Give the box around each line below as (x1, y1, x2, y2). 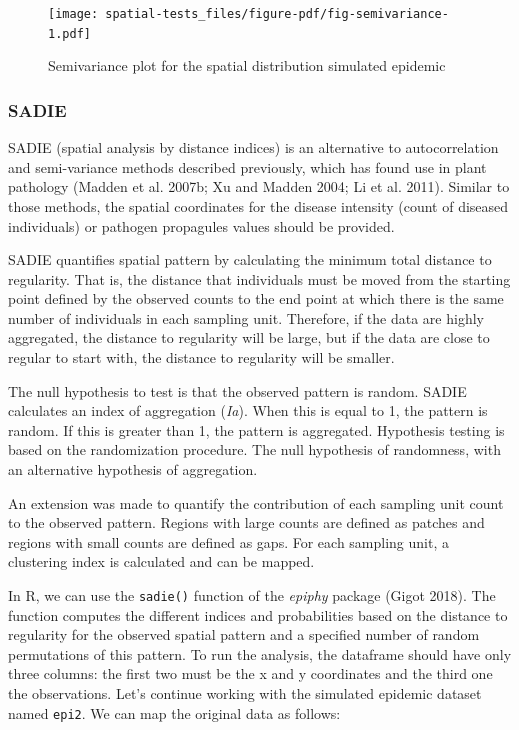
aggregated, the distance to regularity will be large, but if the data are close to (8, 327, 490, 348)
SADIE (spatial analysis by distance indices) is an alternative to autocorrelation (8, 137, 499, 158)
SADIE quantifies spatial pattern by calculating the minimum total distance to (8, 249, 492, 270)
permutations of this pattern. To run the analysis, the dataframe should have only (8, 643, 512, 664)
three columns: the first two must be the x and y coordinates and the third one (8, 663, 493, 684)
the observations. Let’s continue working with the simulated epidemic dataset (8, 683, 482, 704)
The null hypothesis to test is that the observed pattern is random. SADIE (8, 380, 467, 401)
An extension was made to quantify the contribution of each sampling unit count (8, 492, 504, 513)
